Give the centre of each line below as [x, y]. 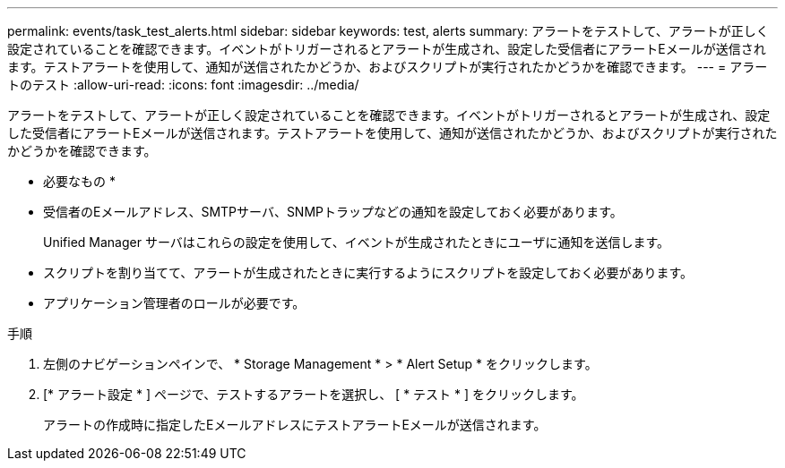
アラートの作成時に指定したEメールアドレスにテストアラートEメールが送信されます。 [295, 425]
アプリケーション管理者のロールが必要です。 [174, 303]
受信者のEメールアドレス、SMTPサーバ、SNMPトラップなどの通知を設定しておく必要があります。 [333, 212]
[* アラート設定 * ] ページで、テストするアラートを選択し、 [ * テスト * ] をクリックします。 [314, 394]
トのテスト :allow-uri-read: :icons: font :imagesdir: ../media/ [183, 85]
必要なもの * [79, 181]
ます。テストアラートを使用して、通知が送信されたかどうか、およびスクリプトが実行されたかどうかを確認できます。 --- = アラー [388, 67]
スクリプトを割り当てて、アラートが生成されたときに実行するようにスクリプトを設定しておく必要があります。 [368, 272]
